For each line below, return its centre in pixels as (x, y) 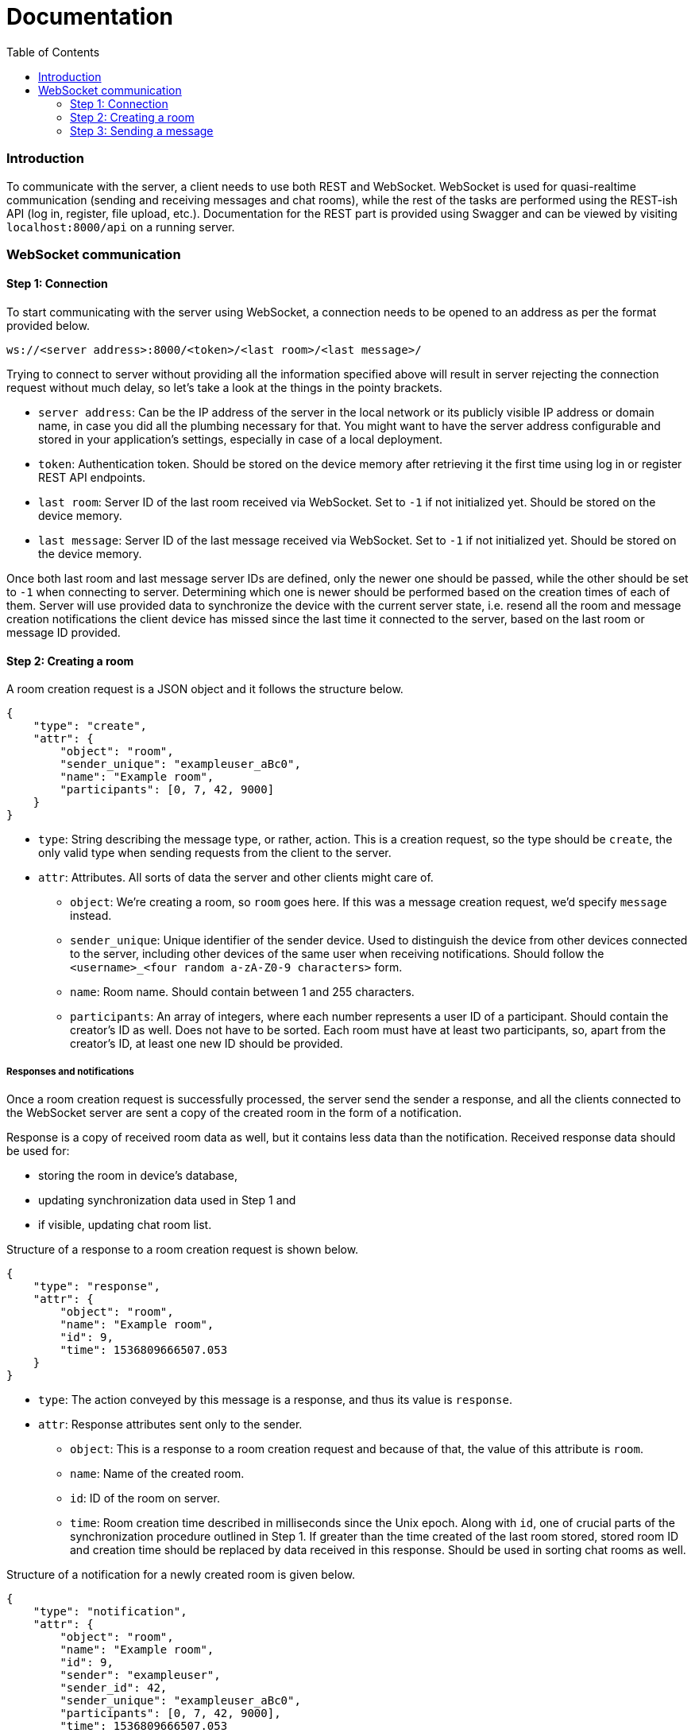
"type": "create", (90, 726)
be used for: (38, 1151)
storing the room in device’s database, (138, 1176)
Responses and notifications (70, 1071)
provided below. (48, 326)
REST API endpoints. (92, 478)
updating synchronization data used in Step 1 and (167, 1200)
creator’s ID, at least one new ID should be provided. (207, 1044)
